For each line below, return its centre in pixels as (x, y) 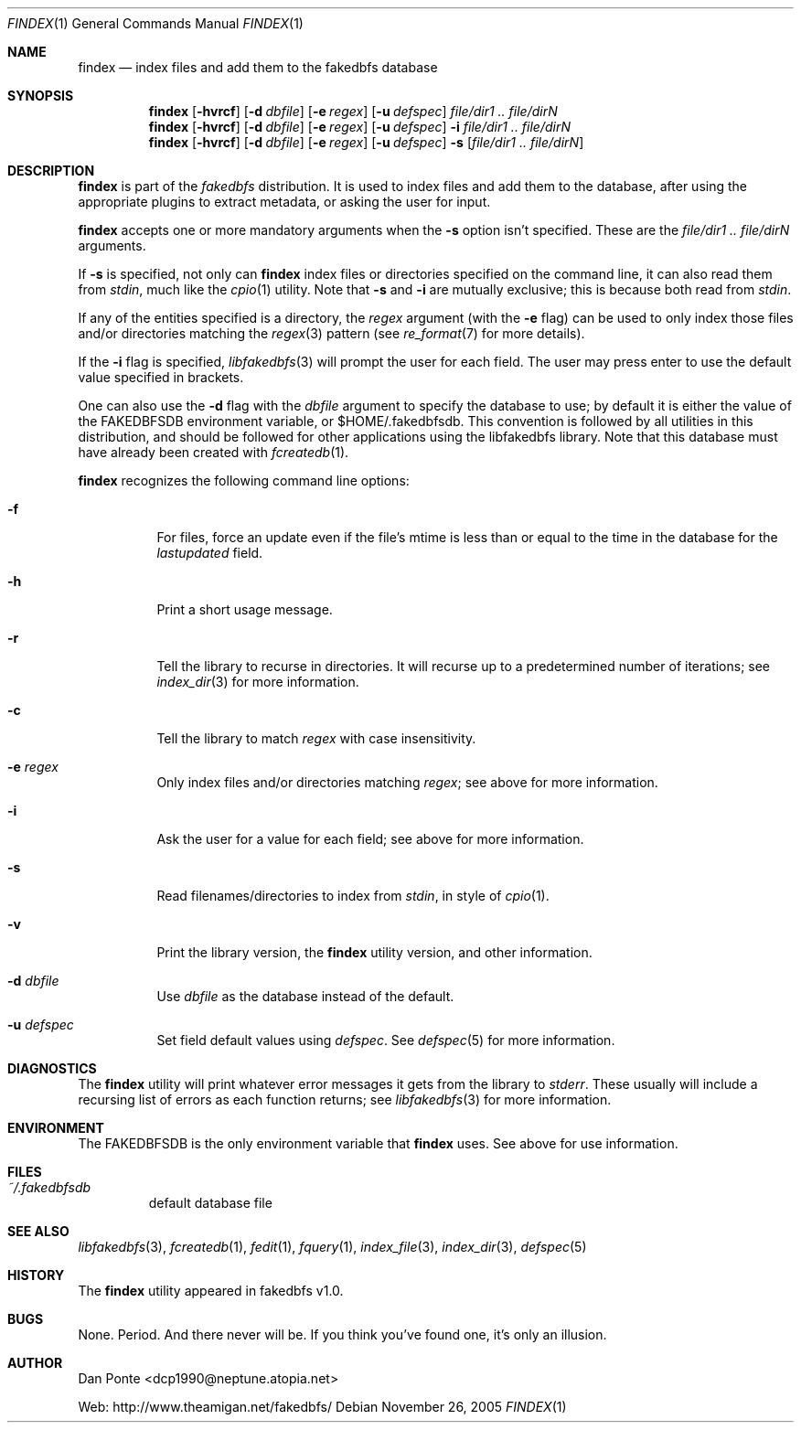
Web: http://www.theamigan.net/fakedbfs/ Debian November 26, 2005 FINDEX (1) (322, 1407)
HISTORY (36, 1275)
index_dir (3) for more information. (258, 682)
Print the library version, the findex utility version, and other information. (374, 952)
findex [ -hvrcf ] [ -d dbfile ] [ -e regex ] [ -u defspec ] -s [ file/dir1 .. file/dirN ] (366, 142)
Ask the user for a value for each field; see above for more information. (370, 839)
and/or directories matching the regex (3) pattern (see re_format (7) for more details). (331, 333)
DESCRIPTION (51, 171)
